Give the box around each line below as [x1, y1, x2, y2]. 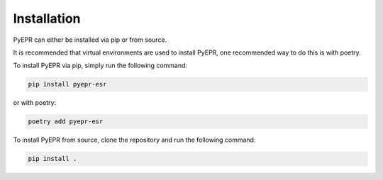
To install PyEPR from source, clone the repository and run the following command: [13, 135, 256, 145]
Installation [13, 11, 81, 26]
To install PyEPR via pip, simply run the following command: [13, 61, 188, 70]
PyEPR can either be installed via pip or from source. [13, 35, 167, 44]
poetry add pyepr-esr [28, 118, 104, 125]
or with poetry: [13, 99, 57, 107]
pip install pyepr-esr [28, 80, 107, 89]
